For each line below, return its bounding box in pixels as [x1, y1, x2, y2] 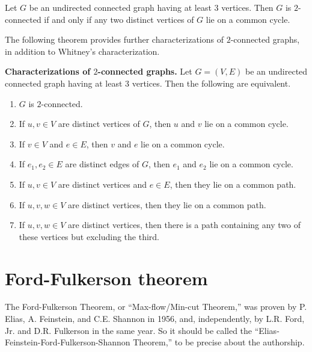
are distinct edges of [65, 158, 139, 170]
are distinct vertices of [58, 117, 140, 130]
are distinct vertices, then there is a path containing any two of [68, 218, 301, 231]
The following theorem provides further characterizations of [5, 33, 224, 46]
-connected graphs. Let [97, 65, 192, 78]
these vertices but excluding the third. [19, 230, 159, 242]
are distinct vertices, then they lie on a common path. [68, 198, 266, 211]
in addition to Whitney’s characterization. [5, 45, 160, 57]
